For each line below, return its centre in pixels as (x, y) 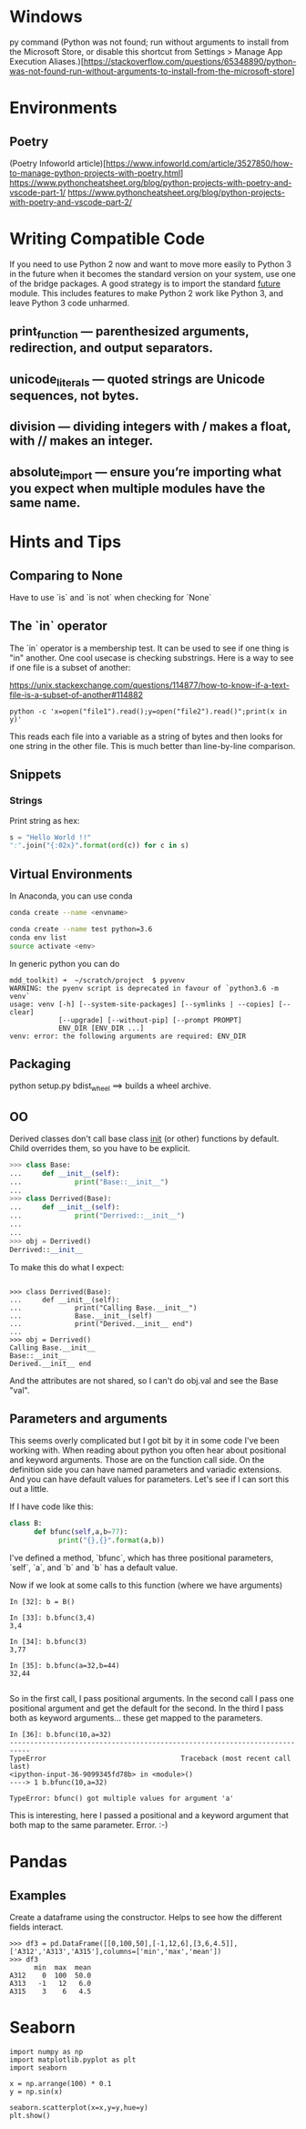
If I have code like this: (51, 1507)
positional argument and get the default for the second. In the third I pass (147, 1708)
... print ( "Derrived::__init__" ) (97, 1216)
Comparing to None (66, 576)
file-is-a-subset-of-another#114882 (76, 694)
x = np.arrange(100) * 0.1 (61, 2083)
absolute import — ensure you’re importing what (146, 473)
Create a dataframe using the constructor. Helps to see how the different (146, 1918)
